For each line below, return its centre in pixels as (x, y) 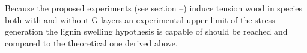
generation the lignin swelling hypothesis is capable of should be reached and (146, 31)
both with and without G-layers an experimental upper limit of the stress (140, 19)
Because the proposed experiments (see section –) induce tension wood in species (154, 8)
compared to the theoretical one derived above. (91, 43)
